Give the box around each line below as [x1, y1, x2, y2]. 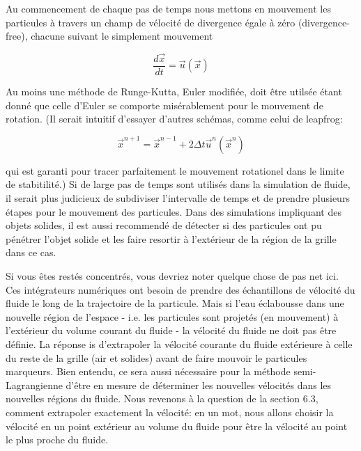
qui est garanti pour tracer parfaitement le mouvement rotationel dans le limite [6, 163, 344, 177]
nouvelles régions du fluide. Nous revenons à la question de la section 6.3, [6, 391, 318, 406]
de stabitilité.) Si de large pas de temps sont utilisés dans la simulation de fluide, [6, 177, 351, 191]
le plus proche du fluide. [6, 432, 109, 447]
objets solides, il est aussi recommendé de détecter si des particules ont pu [6, 218, 322, 232]
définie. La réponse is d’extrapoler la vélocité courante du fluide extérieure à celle [6, 336, 353, 351]
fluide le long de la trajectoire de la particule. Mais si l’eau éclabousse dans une [6, 296, 344, 310]
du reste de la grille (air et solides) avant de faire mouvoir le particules [6, 350, 307, 365]
